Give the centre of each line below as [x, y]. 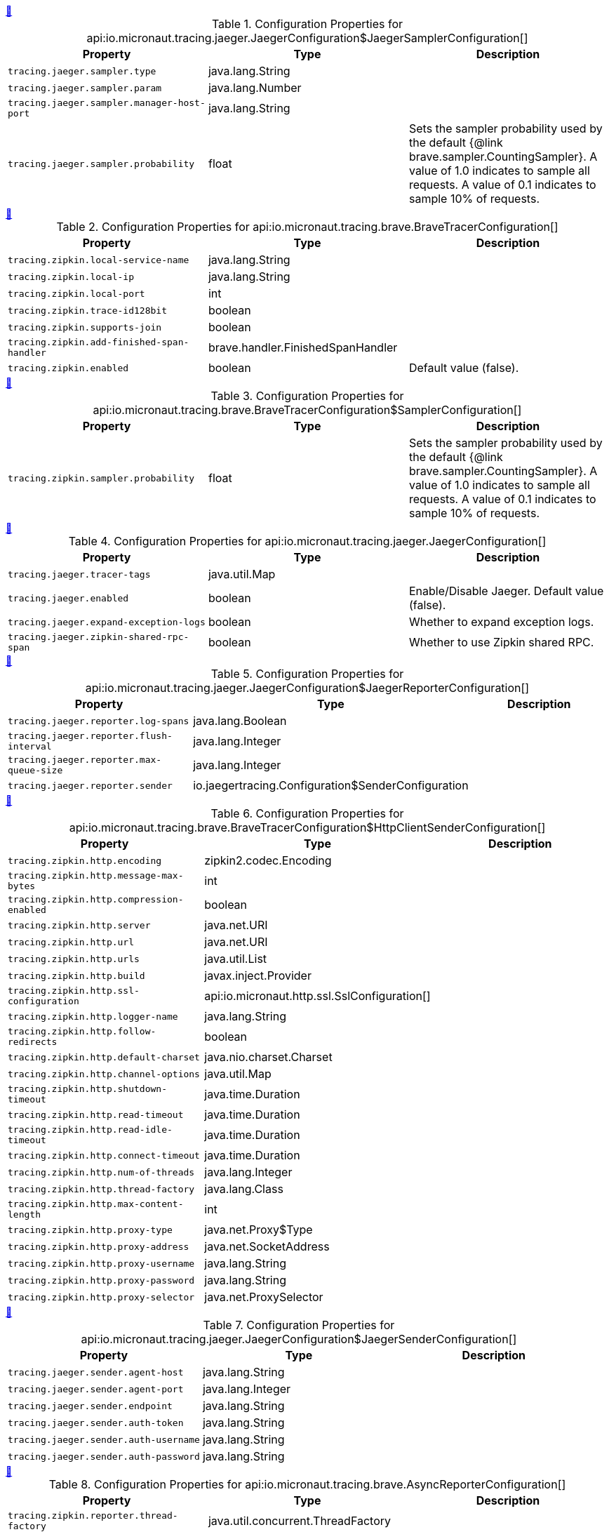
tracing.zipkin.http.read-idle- [90, 1130]
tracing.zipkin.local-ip [71, 277]
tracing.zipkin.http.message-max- [96, 875]
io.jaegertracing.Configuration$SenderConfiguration [331, 785]
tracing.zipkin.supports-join [85, 327]
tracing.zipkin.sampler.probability [101, 478]
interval [30, 746]
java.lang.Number [255, 88]
